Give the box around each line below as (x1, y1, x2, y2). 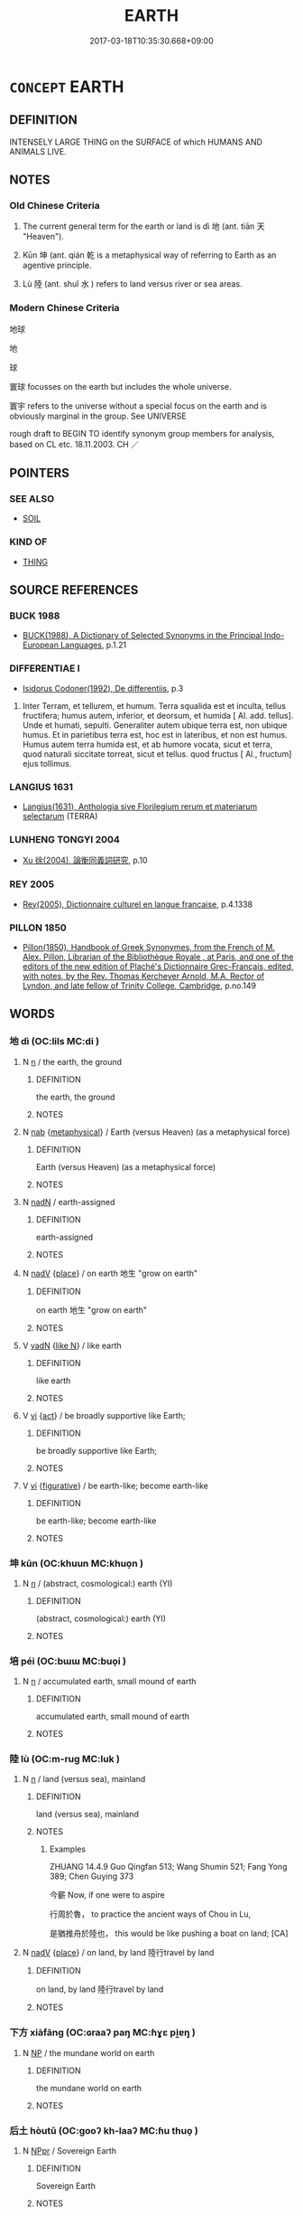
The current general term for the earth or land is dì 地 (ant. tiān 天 (22, 221, 265, 231)
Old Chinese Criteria (9, 200, 101, 212)
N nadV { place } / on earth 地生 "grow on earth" (22, 1268, 198, 1278)
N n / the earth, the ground (22, 1056, 123, 1067)
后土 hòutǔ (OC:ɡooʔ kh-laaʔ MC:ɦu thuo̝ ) (9, 2124, 198, 2136)
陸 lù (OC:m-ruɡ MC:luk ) (9, 1753, 120, 1766)
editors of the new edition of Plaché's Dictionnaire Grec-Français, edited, (22, 960, 294, 972)
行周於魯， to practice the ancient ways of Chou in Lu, (49, 1909, 252, 1919)
